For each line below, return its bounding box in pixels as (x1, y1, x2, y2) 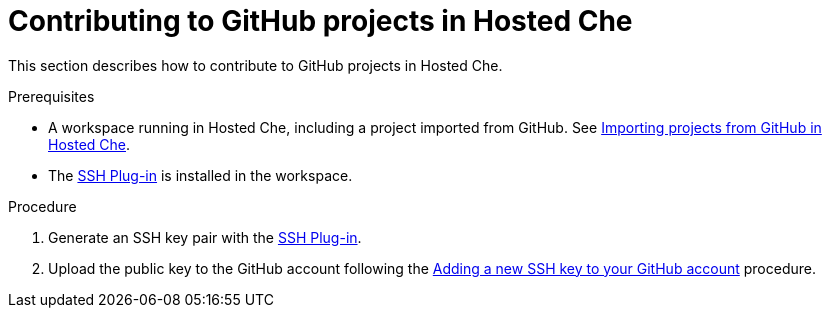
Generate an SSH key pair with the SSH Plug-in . (48, 228, 362, 246)
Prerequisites (8, 87, 95, 105)
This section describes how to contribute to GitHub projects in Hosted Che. (8, 56, 503, 74)
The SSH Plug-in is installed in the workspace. (48, 166, 353, 184)
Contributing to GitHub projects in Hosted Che (8, 4, 633, 38)
